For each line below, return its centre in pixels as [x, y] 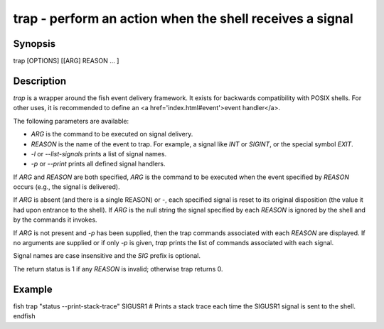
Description [40, 81]
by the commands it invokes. [55, 220]
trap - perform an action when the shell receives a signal [183, 18]
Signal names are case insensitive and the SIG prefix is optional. [107, 256]
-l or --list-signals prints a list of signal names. [99, 153]
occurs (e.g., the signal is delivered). [66, 187]
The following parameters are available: [71, 121]
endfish [24, 316]
